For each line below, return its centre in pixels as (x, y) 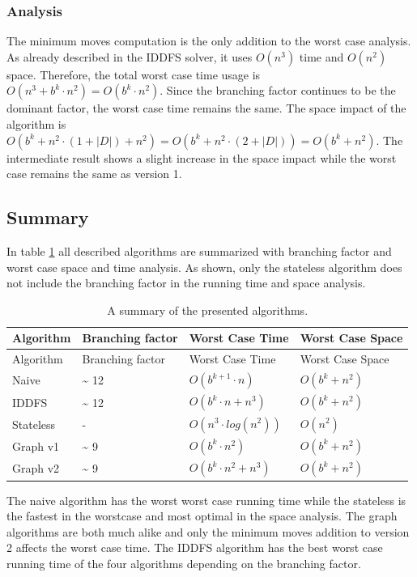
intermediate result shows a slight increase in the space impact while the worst (202, 157)
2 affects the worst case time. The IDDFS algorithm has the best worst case (195, 547)
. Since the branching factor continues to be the (278, 90)
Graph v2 (36, 468)
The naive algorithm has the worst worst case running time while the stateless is (206, 500)
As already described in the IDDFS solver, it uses (130, 56)
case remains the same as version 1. (94, 174)
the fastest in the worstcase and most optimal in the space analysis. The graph (202, 516)
